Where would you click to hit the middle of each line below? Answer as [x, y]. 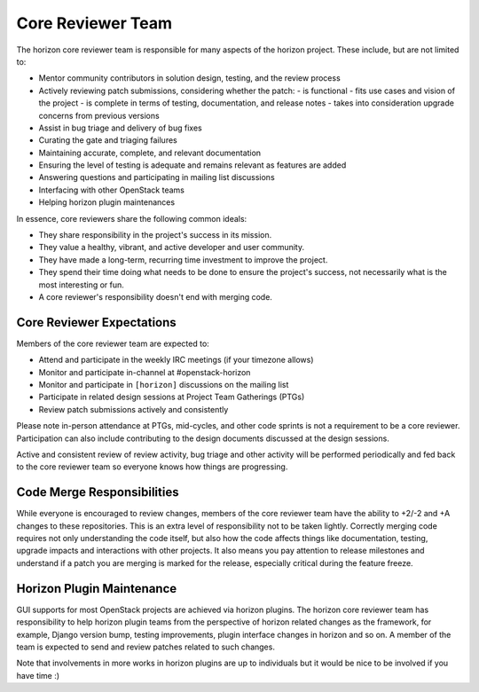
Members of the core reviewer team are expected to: [113, 343]
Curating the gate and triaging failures [108, 140]
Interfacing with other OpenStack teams [112, 190]
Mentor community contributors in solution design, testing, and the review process [189, 78]
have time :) [38, 675]
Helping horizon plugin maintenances [107, 202]
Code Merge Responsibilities [98, 492]
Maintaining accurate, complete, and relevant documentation [150, 153]
